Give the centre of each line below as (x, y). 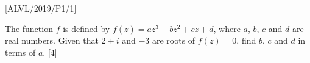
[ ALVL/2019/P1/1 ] (41, 8)
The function (29, 28)
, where (227, 28)
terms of (20, 52)
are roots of (174, 40)
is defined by (86, 28)
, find (246, 40)
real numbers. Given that (52, 40)
